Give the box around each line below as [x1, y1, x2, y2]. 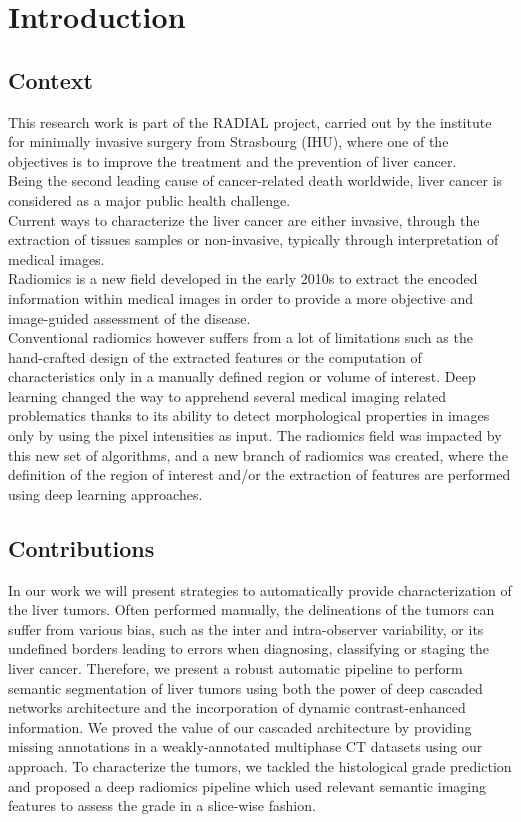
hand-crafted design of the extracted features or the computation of [8, 346, 422, 367]
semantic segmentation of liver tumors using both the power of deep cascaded [8, 677, 483, 698]
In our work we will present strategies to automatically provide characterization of [8, 579, 512, 600]
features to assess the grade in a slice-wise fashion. [8, 795, 316, 816]
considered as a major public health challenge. [8, 189, 291, 210]
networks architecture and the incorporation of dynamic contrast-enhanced [8, 697, 466, 718]
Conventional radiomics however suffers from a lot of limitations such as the [8, 327, 473, 348]
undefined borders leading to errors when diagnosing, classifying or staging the [8, 638, 490, 659]
